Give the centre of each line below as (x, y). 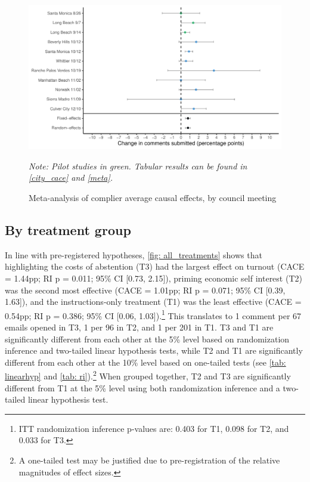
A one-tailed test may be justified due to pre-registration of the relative (149, 460)
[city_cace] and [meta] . (71, 177)
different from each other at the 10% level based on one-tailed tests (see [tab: (145, 362)
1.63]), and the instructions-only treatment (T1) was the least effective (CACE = (153, 302)
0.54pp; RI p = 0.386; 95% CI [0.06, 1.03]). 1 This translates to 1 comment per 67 (153, 314)
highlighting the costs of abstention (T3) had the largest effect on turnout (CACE (155, 266)
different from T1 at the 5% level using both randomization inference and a (142, 387)
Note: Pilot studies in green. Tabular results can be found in (138, 166)
